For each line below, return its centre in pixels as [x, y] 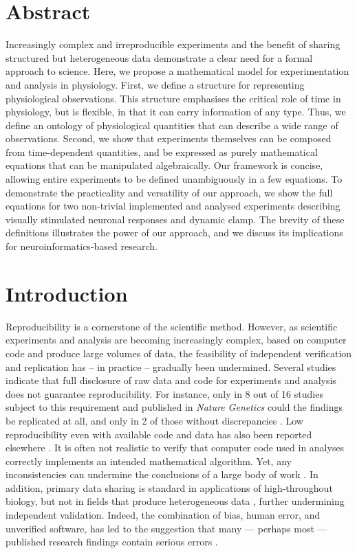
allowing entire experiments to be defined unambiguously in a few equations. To [174, 179]
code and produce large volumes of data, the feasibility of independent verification [179, 353]
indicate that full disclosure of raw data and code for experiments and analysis [171, 380]
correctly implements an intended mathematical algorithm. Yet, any [149, 461]
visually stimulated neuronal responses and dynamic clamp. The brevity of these [175, 219]
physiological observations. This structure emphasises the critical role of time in [173, 98]
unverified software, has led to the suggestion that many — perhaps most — [166, 528]
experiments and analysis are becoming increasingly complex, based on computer [176, 340]
